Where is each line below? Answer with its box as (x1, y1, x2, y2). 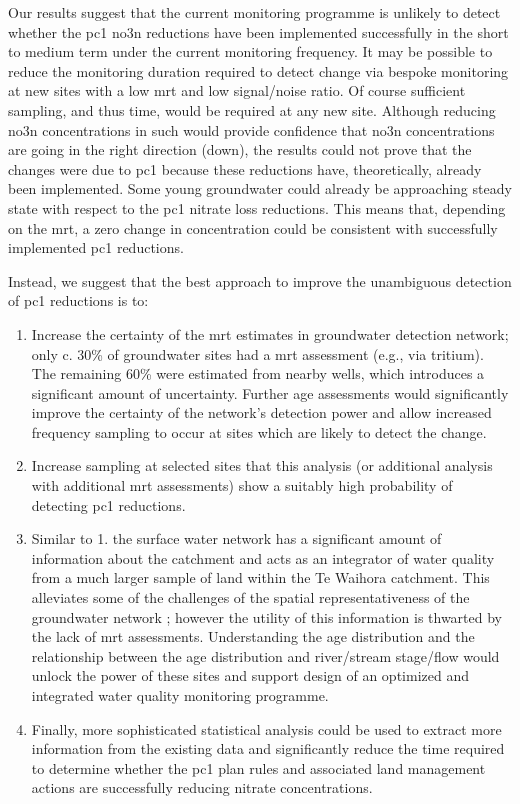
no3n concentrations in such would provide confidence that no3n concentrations (8, 119, 495, 140)
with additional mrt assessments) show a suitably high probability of (31, 475, 453, 496)
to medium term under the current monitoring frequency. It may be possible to (8, 41, 493, 62)
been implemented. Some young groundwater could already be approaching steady (8, 178, 512, 199)
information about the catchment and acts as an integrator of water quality (31, 547, 495, 568)
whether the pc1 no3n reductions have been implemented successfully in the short (8, 21, 509, 42)
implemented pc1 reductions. (8, 237, 184, 258)
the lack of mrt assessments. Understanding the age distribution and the (31, 626, 475, 647)
